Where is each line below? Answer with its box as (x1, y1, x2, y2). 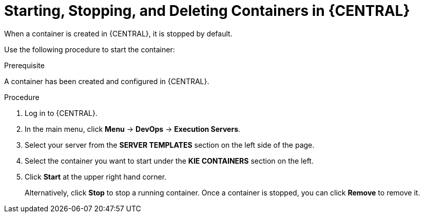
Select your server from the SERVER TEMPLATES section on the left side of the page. (25, 140, 315, 149)
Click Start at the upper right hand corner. (25, 172, 167, 181)
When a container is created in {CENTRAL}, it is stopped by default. (4, 29, 233, 38)
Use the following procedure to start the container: (4, 45, 175, 54)
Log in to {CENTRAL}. (25, 108, 98, 117)
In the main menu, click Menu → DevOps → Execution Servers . (25, 124, 241, 133)
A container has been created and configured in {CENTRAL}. (4, 76, 209, 86)
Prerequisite (4, 61, 45, 70)
